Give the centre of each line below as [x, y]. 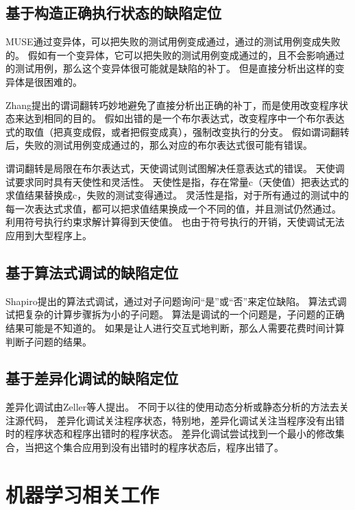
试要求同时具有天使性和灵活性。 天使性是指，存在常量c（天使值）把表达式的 [177, 181]
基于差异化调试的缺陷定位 [92, 378]
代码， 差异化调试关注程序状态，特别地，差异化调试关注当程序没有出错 [184, 420]
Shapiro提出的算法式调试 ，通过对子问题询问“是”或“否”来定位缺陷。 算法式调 [176, 301]
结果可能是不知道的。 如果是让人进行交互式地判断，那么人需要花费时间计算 [175, 327]
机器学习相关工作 [83, 494]
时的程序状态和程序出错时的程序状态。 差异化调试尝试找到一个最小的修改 [170, 434]
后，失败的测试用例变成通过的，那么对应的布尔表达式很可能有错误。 [159, 145]
